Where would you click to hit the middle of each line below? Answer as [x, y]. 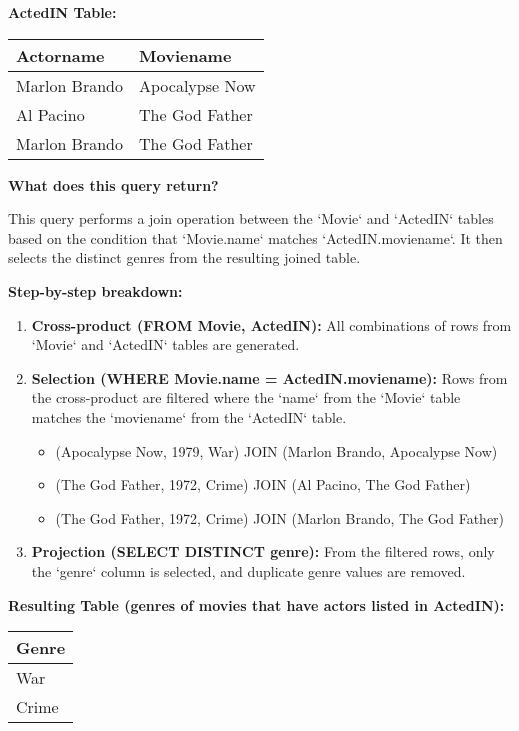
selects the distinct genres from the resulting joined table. [184, 257]
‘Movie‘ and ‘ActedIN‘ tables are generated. [165, 344]
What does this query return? [113, 184]
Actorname [60, 55]
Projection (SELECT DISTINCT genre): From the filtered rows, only [263, 551]
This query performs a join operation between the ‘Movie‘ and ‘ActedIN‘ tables [251, 218]
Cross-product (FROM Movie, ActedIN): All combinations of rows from [271, 324]
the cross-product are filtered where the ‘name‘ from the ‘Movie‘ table [246, 397]
